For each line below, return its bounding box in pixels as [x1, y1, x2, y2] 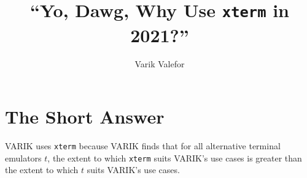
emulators [5, 151, 42, 164]
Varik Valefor [134, 57, 185, 70]
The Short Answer [5, 104, 165, 129]
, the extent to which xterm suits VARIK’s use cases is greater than [47, 151, 302, 164]
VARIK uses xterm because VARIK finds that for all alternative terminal [5, 139, 281, 152]
